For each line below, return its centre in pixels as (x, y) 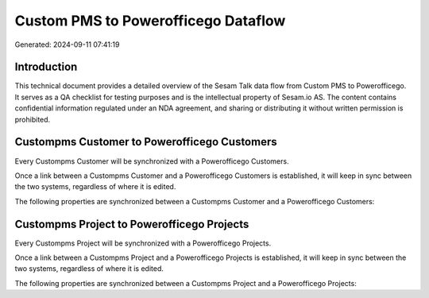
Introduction (46, 67)
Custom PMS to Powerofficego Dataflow (150, 21)
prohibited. (33, 119)
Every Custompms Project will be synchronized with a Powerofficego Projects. (143, 243)
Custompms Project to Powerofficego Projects (132, 224)
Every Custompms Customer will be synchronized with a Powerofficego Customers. (152, 161)
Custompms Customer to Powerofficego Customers (146, 142)
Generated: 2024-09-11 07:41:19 (67, 45)
